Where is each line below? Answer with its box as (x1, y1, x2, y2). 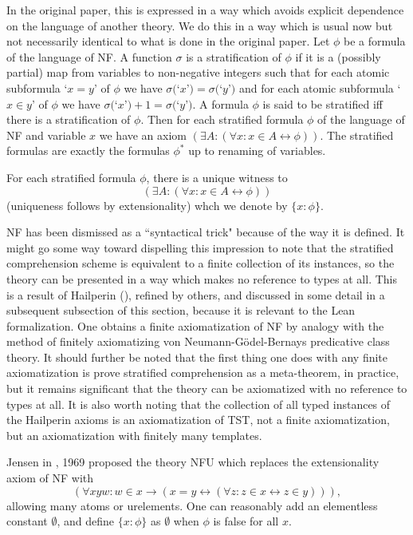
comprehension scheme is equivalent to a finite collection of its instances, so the (6, 255, 395, 271)
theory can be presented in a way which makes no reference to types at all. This (6, 270, 398, 287)
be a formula (344, 33, 406, 50)
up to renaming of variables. (188, 142, 326, 159)
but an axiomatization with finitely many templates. (6, 426, 262, 443)
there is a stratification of (6, 111, 131, 128)
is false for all (213, 513, 279, 529)
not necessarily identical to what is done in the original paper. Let (6, 33, 330, 50)
